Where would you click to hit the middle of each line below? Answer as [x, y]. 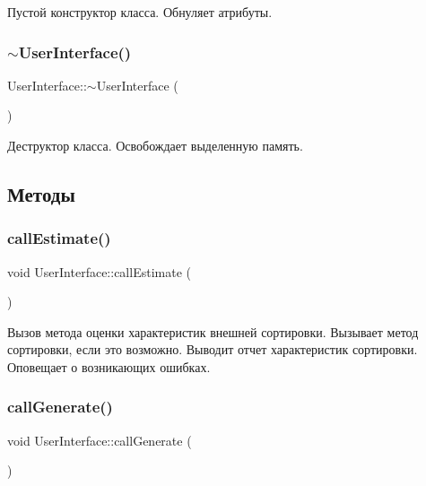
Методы [41, 193]
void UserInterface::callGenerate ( [100, 440]
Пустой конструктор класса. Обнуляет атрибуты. [140, 12]
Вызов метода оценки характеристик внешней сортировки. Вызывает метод [213, 331]
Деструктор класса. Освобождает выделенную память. [155, 145]
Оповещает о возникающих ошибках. [109, 366]
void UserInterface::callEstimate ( [99, 271]
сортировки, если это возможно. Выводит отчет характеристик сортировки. [213, 349]
